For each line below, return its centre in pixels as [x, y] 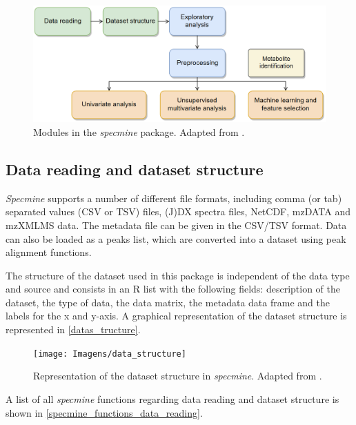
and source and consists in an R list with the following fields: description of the [173, 289]
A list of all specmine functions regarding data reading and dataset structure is [172, 398]
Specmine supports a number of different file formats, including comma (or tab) [174, 198]
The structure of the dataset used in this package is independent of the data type [178, 275]
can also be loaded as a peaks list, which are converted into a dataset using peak [176, 238]
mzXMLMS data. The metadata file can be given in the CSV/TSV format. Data [176, 225]
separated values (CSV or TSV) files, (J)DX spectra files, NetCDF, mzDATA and [178, 211]
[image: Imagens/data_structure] [110, 354]
